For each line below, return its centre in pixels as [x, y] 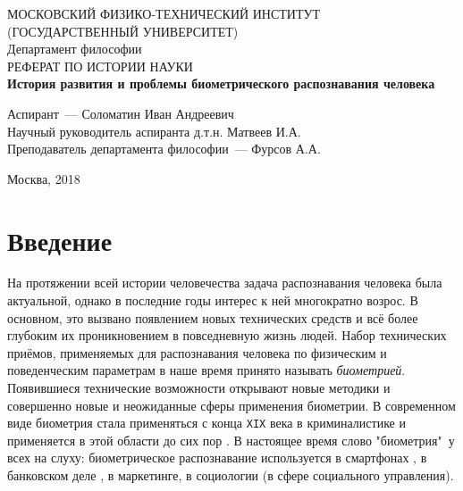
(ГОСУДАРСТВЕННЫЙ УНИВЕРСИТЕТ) [123, 31]
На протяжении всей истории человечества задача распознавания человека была [225, 283]
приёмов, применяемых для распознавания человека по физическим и [197, 352]
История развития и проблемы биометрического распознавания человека [221, 83]
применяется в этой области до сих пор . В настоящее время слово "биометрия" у [231, 440]
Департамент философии [75, 49]
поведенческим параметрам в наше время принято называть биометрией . [206, 370]
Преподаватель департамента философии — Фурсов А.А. [164, 149]
